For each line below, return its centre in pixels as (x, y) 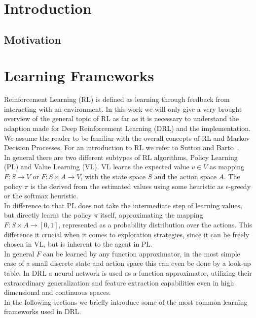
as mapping (227, 167)
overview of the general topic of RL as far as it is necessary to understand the (122, 118)
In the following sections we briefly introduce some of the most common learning (126, 302)
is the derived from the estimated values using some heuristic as (127, 186)
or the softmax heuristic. (41, 196)
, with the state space (113, 176)
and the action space (185, 176)
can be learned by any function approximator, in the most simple (142, 253)
